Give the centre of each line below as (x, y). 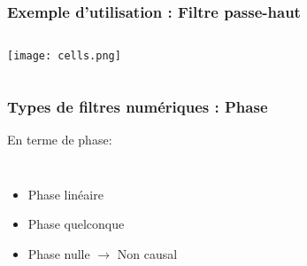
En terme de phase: (60, 140)
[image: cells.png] (64, 56)
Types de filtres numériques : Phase (138, 106)
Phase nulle (59, 253)
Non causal (147, 253)
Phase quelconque (76, 224)
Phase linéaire (65, 194)
